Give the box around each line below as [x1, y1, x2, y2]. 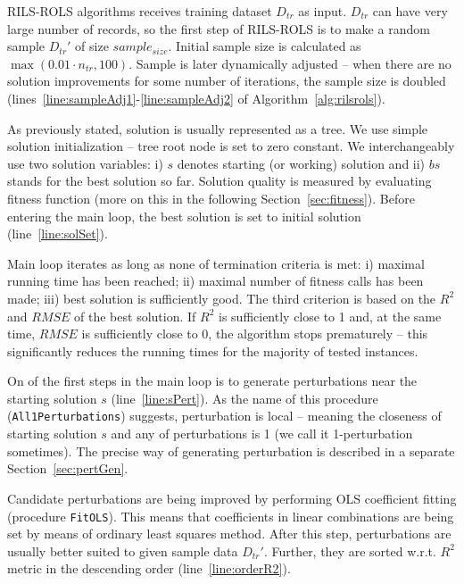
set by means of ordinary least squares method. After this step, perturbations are [7, 524, 452, 543]
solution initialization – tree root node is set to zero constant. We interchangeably [7, 137, 455, 155]
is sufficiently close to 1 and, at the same [219, 306, 442, 325]
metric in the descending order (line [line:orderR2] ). [7, 559, 291, 578]
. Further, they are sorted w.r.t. [263, 541, 436, 560]
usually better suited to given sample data [7, 541, 238, 560]
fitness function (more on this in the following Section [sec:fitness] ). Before [7, 188, 415, 207]
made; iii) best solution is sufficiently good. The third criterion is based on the [7, 288, 436, 307]
